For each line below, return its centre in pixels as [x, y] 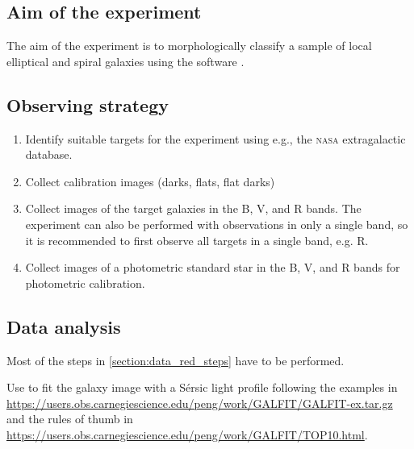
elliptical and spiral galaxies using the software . [125, 61]
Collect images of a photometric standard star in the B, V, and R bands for [213, 267]
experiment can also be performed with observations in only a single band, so [217, 224]
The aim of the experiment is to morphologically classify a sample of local [189, 46]
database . [49, 154]
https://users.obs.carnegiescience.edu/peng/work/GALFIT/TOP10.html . [187, 434]
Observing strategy [88, 104]
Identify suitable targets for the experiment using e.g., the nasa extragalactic [215, 138]
